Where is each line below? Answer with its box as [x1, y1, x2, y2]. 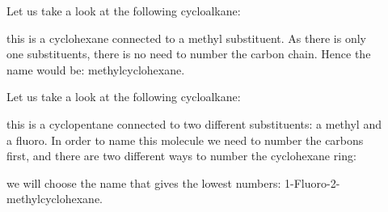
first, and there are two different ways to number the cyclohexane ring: [6, 147, 356, 164]
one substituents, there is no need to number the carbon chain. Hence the [6, 45, 371, 62]
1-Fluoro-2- [285, 174, 340, 191]
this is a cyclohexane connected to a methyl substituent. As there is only [6, 29, 366, 46]
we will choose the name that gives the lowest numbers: [6, 174, 281, 191]
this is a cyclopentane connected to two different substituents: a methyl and [6, 115, 382, 132]
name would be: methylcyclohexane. [6, 61, 185, 78]
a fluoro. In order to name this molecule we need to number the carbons [6, 131, 364, 148]
